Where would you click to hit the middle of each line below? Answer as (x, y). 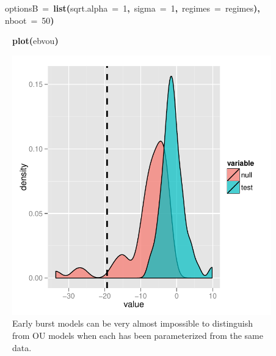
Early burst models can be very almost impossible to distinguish (133, 323)
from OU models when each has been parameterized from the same (138, 335)
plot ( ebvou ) (35, 41)
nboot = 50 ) (30, 20)
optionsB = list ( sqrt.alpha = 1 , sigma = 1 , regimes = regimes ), (133, 8)
